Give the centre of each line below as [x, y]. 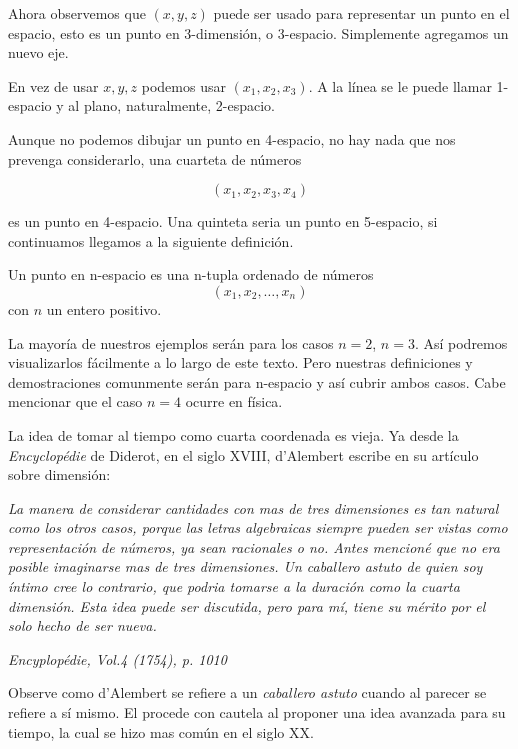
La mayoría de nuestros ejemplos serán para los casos [171, 342]
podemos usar [183, 85]
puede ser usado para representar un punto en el [361, 13]
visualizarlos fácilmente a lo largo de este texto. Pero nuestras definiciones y [240, 362]
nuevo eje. [38, 52]
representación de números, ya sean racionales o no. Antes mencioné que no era [254, 546]
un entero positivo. [104, 308]
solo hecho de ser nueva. [82, 625]
